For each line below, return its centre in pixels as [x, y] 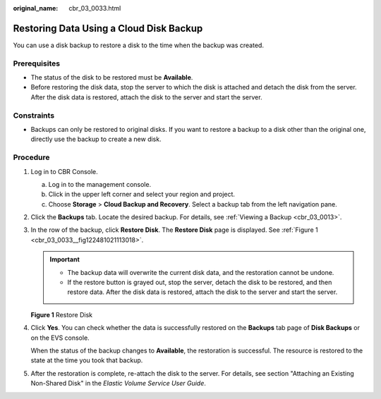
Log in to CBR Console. [64, 171]
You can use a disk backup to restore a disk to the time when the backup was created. [139, 45]
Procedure [31, 157]
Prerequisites [36, 63]
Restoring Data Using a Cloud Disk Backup [108, 28]
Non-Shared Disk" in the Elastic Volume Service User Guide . [118, 383]
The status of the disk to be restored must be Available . [112, 78]
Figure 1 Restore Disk [62, 314]
